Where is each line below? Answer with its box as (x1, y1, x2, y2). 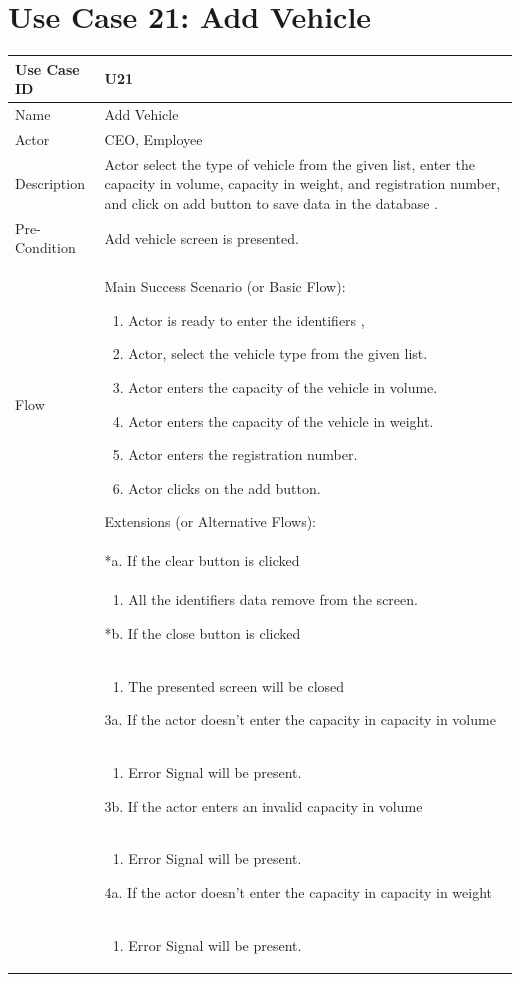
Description (15, 173, 85, 194)
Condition (15, 237, 76, 258)
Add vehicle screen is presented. (104, 227, 299, 248)
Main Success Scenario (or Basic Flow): (104, 276, 346, 297)
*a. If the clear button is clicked (104, 550, 300, 571)
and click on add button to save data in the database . (104, 192, 438, 213)
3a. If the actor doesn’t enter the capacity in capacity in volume (104, 709, 496, 730)
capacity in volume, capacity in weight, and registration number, (104, 173, 501, 194)
